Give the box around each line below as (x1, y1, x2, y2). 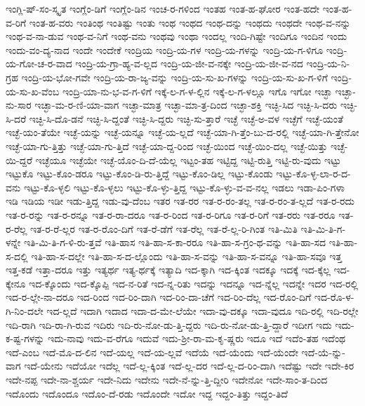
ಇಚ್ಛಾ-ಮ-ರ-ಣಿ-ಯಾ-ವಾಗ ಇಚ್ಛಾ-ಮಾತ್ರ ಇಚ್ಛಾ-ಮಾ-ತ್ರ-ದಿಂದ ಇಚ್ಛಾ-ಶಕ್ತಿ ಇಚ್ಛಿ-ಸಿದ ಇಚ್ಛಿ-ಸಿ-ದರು (34, 97, 338, 112)
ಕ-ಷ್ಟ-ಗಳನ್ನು (6, 331, 45, 346)
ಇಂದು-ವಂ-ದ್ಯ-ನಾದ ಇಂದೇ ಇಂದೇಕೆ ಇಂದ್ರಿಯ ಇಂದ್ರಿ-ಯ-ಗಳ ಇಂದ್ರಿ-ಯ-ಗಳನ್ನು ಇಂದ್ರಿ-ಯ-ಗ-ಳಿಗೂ (6, 42, 324, 57)
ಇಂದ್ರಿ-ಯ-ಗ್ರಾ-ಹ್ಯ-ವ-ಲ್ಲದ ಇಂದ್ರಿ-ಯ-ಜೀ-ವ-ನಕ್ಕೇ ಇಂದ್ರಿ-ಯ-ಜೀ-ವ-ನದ (75, 56, 303, 71)
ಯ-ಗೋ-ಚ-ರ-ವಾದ (6, 56, 72, 71)
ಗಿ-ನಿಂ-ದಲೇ (6, 304, 44, 318)
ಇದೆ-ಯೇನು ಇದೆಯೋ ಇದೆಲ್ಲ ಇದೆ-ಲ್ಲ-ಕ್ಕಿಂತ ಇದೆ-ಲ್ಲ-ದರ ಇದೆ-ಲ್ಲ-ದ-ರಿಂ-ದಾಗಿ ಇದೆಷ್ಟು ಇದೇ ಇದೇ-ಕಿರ (24, 358, 354, 373)
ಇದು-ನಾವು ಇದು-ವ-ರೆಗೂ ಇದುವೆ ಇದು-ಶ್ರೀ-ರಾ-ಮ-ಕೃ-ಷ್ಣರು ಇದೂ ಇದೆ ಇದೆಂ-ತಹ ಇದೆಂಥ (48, 331, 346, 346)
